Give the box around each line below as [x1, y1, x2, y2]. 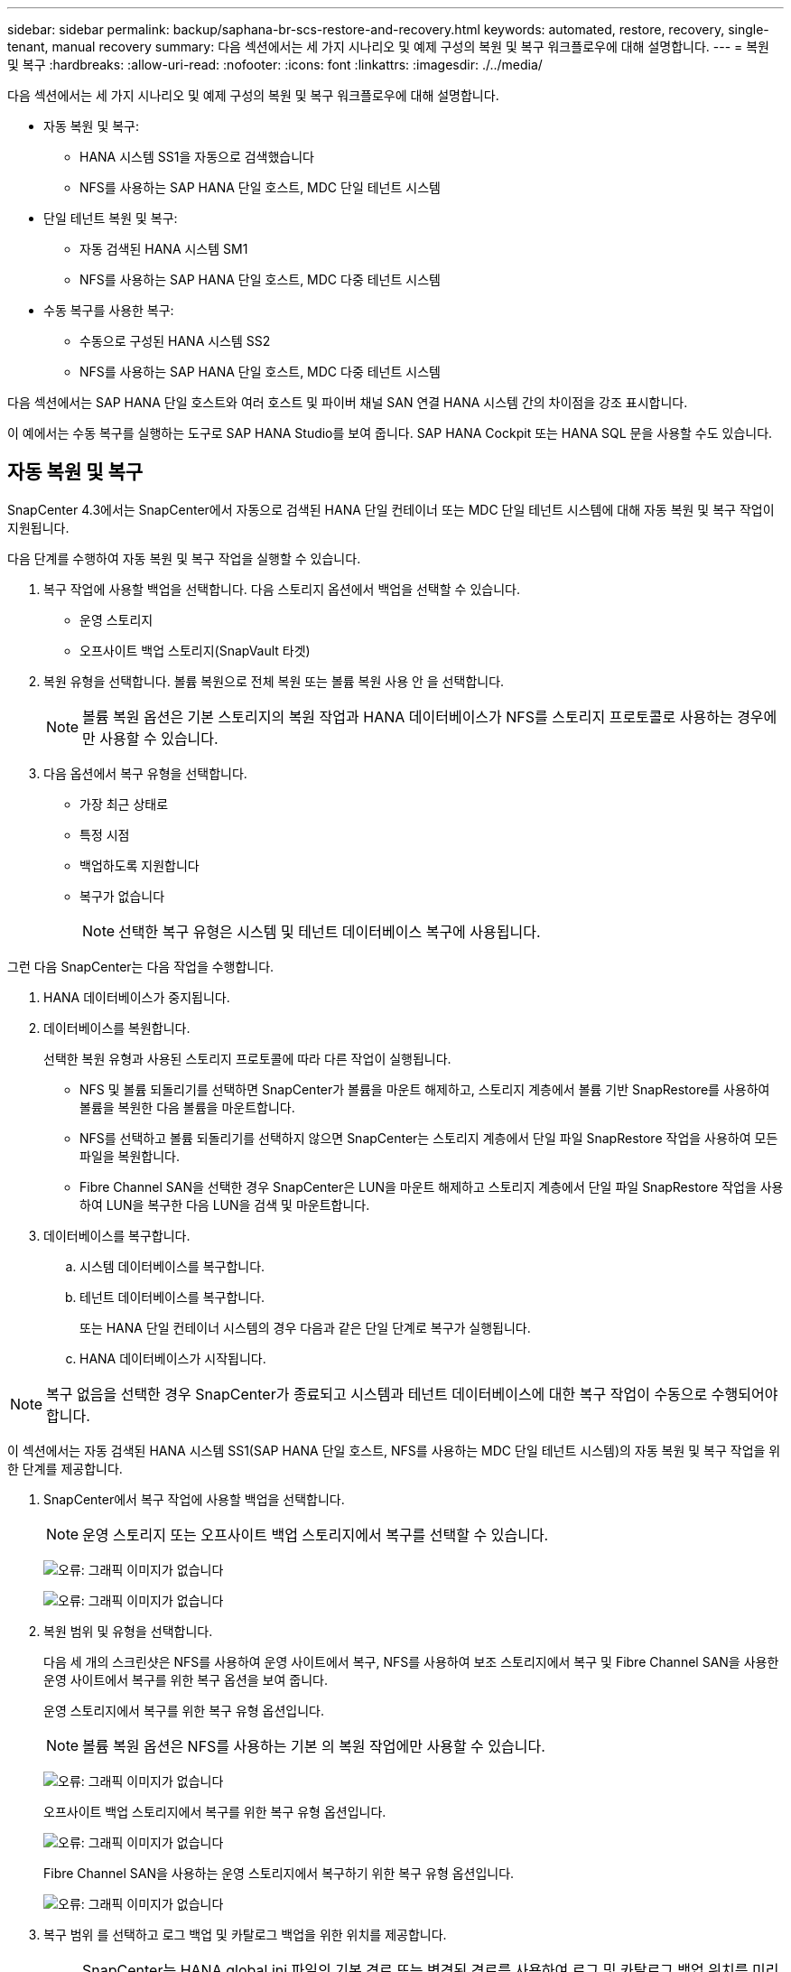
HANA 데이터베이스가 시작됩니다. [79, 1350, 266, 1366]
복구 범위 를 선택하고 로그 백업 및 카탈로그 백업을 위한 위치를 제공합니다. [43, 1926, 447, 1942]
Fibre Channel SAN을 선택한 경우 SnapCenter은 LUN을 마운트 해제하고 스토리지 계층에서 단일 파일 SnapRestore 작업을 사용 [79, 1178, 784, 1195]
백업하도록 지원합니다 [79, 857, 200, 873]
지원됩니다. [7, 519, 70, 535]
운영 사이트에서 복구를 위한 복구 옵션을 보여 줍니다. [43, 1671, 328, 1688]
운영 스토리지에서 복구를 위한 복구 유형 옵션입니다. [43, 1702, 325, 1718]
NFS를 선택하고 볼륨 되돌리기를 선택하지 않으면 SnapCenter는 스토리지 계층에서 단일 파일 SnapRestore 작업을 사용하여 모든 [79, 1130, 778, 1146]
